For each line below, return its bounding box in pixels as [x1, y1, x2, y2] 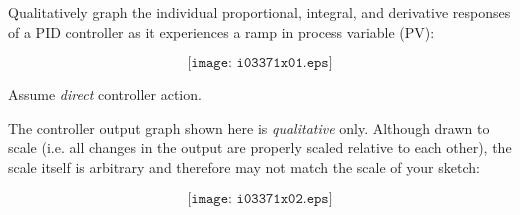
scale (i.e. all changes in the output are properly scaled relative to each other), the [8, 137, 512, 158]
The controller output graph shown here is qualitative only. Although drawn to [8, 117, 490, 138]
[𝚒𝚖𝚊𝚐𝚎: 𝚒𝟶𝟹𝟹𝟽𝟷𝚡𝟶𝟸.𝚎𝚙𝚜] [187, 191, 333, 206]
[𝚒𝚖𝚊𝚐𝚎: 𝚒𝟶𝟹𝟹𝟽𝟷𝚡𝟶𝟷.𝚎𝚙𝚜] [187, 56, 333, 71]
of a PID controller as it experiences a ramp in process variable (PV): [8, 21, 435, 42]
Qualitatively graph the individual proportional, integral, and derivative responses [8, 2, 511, 22]
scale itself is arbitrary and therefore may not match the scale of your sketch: [8, 156, 480, 177]
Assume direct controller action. [8, 84, 202, 105]
